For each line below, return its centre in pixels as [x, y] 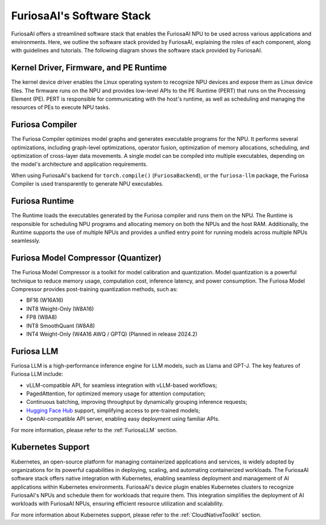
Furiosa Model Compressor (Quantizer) [86, 258]
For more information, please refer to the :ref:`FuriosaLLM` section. [94, 430]
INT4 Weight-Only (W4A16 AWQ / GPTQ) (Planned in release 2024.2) [112, 334]
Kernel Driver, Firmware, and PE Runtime [89, 68]
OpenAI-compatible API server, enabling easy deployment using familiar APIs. [123, 419]
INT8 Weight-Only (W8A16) [60, 309]
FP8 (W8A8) [42, 317]
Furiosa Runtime [43, 201]
